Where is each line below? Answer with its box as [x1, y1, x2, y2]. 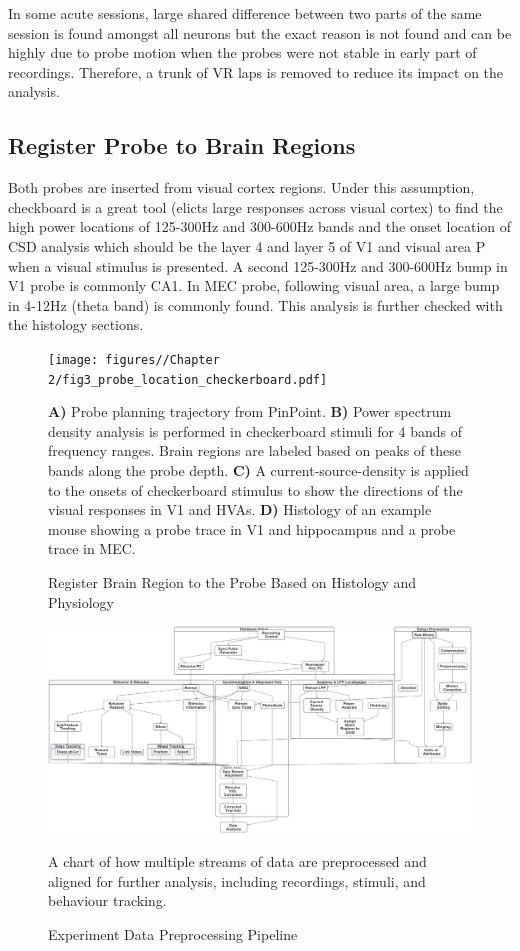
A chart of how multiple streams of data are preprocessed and [48, 851, 427, 872]
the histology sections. [8, 314, 144, 335]
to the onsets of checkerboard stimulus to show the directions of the [48, 479, 463, 500]
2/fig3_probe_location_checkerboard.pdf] [48, 372, 328, 387]
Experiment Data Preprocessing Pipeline [48, 923, 298, 944]
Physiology [48, 591, 115, 612]
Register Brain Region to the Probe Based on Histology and [48, 571, 417, 592]
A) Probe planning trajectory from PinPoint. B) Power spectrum [48, 401, 452, 422]
